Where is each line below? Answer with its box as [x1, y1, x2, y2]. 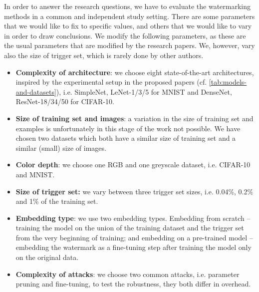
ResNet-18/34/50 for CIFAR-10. [15, 96, 114, 107]
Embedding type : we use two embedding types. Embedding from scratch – [15, 212, 251, 223]
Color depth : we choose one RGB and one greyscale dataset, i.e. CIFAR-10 [15, 159, 251, 170]
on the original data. [15, 252, 79, 262]
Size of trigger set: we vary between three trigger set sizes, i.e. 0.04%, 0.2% [15, 186, 254, 196]
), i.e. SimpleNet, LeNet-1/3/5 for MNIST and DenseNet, [56, 86, 232, 97]
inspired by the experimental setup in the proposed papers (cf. [15, 77, 207, 87]
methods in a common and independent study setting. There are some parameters [4, 11, 255, 21]
